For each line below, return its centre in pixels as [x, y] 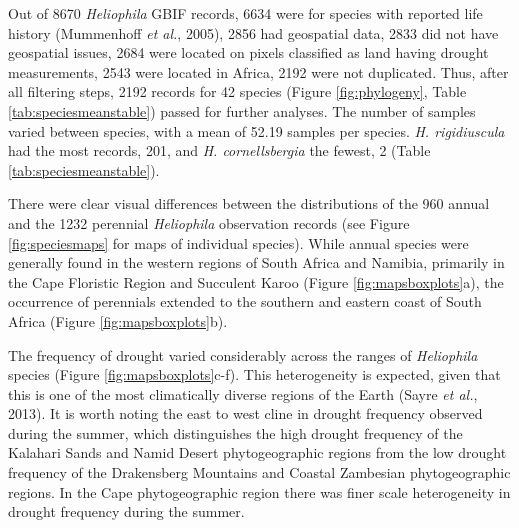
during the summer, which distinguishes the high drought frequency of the [235, 432]
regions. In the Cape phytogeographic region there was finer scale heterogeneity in [259, 491]
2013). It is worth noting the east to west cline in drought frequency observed [245, 413]
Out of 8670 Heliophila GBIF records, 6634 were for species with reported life [245, 13]
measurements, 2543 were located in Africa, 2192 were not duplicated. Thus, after [258, 71]
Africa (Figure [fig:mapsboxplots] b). [118, 320]
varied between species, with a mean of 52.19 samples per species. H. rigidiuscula [256, 130]
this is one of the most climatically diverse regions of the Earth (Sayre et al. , [243, 393]
